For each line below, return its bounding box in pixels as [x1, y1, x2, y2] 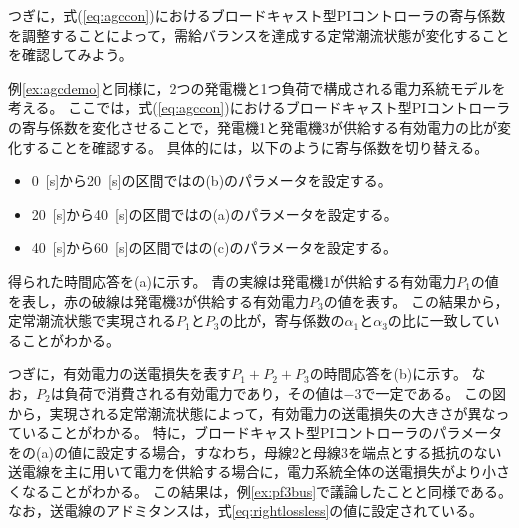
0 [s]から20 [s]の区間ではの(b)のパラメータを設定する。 [31, 170, 392, 191]
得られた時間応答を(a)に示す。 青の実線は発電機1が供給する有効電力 [8, 270, 457, 291]
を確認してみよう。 [8, 44, 133, 65]
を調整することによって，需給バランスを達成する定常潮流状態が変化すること [8, 24, 510, 45]
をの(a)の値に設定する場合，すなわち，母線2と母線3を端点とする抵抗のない [8, 441, 502, 462]
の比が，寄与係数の [219, 310, 345, 331]
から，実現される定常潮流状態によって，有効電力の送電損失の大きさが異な [8, 402, 496, 423]
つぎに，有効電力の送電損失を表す [8, 363, 232, 384]
